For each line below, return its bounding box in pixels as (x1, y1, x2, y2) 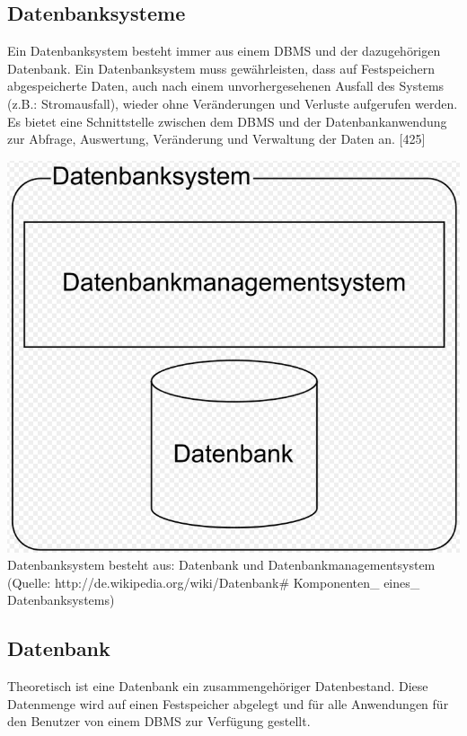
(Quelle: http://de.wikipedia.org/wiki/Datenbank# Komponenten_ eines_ (7, 572, 420, 591)
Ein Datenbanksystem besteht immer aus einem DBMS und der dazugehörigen (7, 41, 441, 60)
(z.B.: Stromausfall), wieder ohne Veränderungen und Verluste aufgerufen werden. (7, 93, 458, 112)
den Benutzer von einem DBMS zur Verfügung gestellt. (7, 712, 311, 731)
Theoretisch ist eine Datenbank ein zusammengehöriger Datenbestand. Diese (7, 677, 428, 696)
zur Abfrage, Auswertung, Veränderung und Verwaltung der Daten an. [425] (7, 129, 426, 148)
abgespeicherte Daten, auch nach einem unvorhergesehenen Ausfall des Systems (7, 76, 445, 95)
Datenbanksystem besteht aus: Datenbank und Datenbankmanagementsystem (7, 555, 436, 574)
